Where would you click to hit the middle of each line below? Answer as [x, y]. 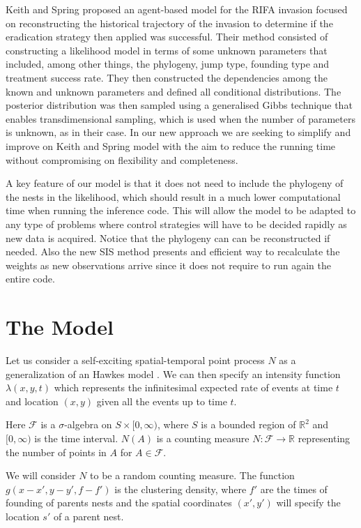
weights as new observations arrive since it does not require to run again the [168, 265]
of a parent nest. [89, 516]
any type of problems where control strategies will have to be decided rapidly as [176, 224]
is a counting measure [203, 438]
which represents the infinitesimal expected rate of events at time [193, 387]
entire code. [30, 279]
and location [32, 401]
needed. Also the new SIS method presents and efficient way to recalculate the [173, 251]
